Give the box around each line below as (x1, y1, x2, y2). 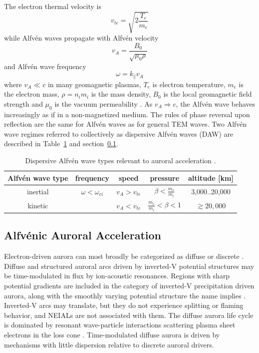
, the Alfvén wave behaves (176, 98, 256, 109)
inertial (27, 186, 49, 196)
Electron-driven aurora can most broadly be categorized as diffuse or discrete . (4, 251, 244, 261)
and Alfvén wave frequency (4, 61, 86, 71)
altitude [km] (188, 172, 234, 183)
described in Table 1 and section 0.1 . (4, 138, 118, 149)
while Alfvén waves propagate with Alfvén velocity (4, 33, 159, 43)
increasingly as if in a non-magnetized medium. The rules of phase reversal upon (4, 109, 250, 119)
